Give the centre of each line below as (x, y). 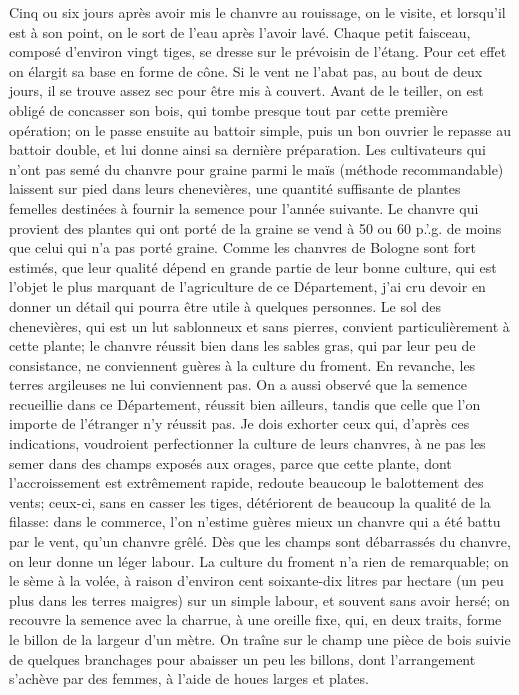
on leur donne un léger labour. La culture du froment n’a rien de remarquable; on (259, 560)
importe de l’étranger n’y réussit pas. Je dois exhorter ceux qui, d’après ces (239, 423)
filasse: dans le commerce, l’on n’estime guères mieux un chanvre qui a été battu (255, 521)
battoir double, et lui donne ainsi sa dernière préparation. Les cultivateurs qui (247, 149)
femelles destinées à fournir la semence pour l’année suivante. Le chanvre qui (244, 207)
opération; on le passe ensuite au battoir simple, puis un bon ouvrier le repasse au (260, 129)
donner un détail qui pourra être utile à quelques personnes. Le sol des (225, 305)
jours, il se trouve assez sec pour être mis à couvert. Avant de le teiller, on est (246, 90)
